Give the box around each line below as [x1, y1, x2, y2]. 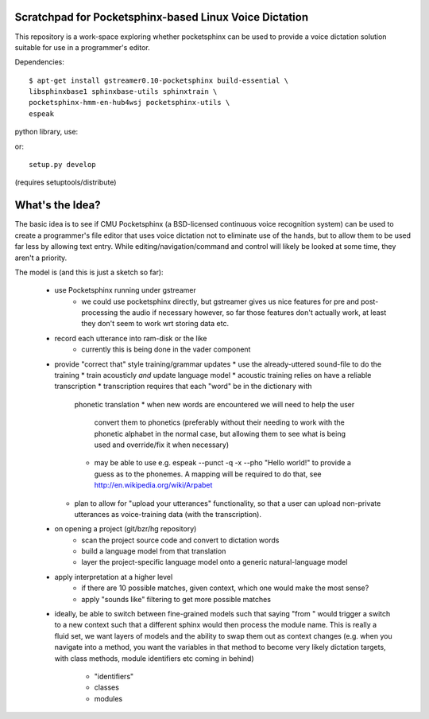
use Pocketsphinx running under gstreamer [54, 286, 196, 295]
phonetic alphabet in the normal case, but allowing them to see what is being [94, 429, 346, 438]
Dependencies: [14, 57, 65, 67]
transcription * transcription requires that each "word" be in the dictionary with [54, 382, 313, 391]
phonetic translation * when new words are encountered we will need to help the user [74, 399, 355, 409]
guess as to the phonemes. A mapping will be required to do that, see [94, 469, 322, 479]
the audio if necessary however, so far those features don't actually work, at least [119, 308, 387, 317]
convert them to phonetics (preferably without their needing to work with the [94, 418, 345, 427]
